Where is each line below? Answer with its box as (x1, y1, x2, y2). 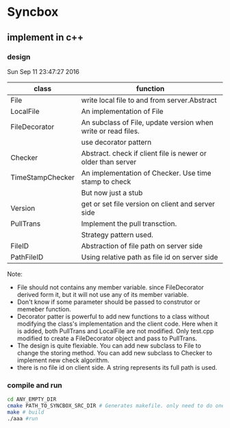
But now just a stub (81, 188, 143, 198)
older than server (81, 157, 137, 167)
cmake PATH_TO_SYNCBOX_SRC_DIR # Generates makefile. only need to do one (7, 403, 225, 409)
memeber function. (16, 305, 71, 313)
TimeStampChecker (10, 172, 75, 182)
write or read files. (81, 126, 140, 136)
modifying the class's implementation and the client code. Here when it (16, 320, 218, 328)
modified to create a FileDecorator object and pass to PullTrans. (16, 334, 197, 342)
